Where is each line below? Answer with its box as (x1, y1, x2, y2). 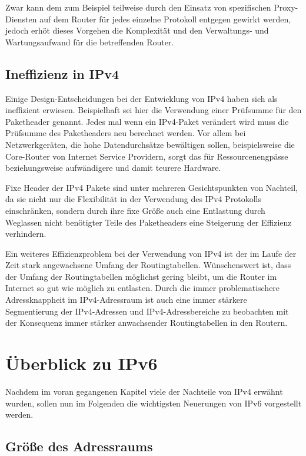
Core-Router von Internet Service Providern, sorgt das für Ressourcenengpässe (5, 150, 288, 162)
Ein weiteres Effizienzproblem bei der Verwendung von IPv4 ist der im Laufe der (5, 247, 297, 259)
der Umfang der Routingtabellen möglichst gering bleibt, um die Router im (5, 270, 277, 282)
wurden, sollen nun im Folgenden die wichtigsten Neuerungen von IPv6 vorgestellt (5, 396, 302, 409)
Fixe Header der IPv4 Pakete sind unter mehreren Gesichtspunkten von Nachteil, (5, 181, 298, 193)
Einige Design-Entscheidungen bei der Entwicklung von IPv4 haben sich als (5, 92, 278, 104)
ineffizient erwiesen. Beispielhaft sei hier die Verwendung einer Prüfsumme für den (5, 104, 302, 116)
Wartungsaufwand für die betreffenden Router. (5, 35, 174, 48)
